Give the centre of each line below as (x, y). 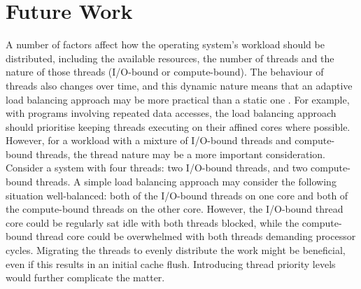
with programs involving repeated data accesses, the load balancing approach (171, 113)
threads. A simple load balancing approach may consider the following (186, 182)
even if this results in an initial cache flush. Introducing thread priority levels (171, 263)
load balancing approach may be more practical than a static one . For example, (178, 99)
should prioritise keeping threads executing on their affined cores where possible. (178, 126)
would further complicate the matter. (85, 277)
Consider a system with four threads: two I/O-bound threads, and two (157, 168)
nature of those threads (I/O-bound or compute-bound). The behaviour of (165, 72)
